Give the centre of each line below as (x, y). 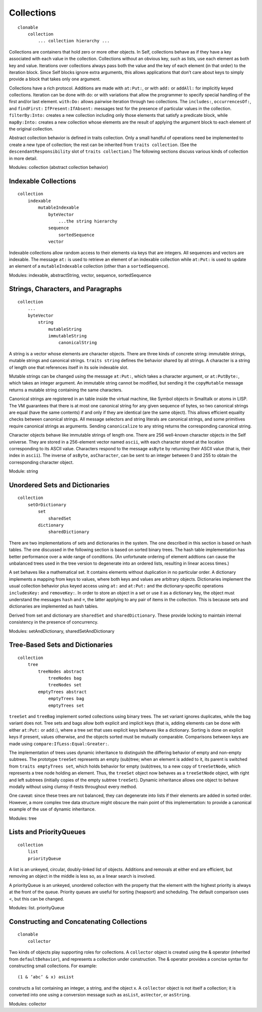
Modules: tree (23, 818)
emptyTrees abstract (62, 692)
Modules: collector (28, 1004)
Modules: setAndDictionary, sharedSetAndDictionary (62, 631)
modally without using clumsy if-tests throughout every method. (73, 787)
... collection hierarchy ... (74, 41)
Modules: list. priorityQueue (37, 908)
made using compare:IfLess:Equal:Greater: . (59, 744)
